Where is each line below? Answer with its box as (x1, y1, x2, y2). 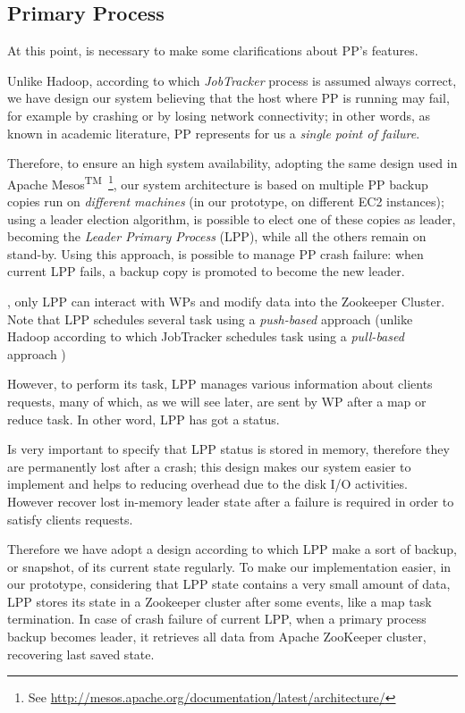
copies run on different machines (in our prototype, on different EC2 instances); (7, 192, 444, 211)
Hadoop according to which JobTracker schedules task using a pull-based (7, 327, 404, 346)
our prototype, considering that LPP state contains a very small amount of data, (7, 575, 451, 593)
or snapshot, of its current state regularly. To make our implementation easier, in (7, 557, 452, 575)
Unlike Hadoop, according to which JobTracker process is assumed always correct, (7, 71, 457, 89)
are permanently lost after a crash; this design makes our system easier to (7, 457, 411, 475)
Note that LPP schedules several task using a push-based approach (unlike (7, 309, 413, 328)
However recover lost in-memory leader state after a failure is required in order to (7, 491, 454, 510)
